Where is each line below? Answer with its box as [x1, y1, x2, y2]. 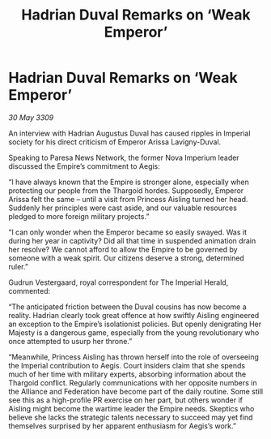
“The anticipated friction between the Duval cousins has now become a [8, 302, 247, 312]
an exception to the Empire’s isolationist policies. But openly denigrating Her [8, 319, 262, 329]
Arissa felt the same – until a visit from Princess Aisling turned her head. [8, 194, 248, 204]
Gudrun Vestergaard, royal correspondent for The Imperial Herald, [8, 278, 229, 287]
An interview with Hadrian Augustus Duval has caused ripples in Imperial [8, 128, 251, 138]
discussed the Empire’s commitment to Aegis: [8, 161, 160, 171]
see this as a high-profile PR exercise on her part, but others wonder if [8, 395, 243, 405]
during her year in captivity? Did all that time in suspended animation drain [8, 235, 256, 245]
